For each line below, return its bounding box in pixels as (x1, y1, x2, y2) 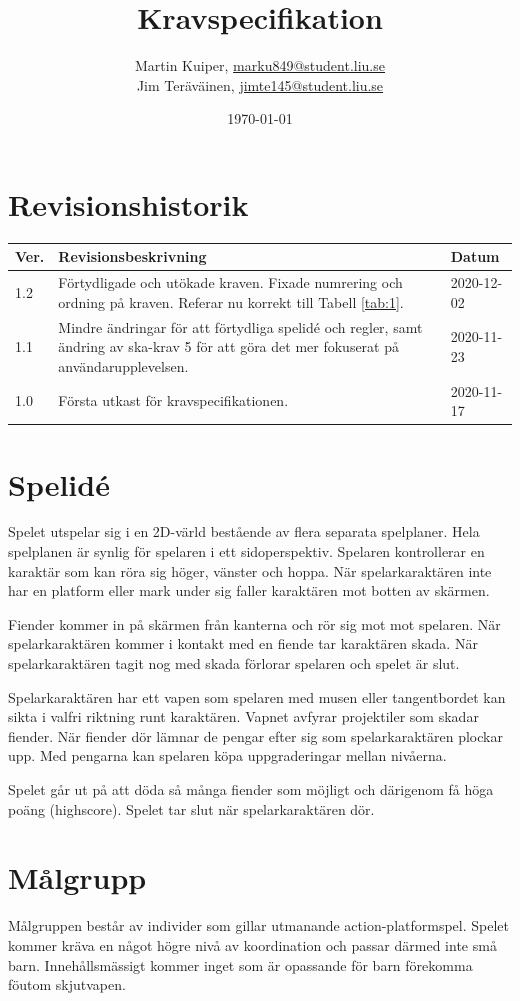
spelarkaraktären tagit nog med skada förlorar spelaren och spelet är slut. (8, 653, 460, 674)
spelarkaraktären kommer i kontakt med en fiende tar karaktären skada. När (8, 633, 478, 654)
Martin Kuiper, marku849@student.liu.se (134, 55, 385, 76)
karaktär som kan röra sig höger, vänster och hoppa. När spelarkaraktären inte (8, 560, 492, 581)
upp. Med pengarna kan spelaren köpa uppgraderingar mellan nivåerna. (8, 745, 447, 766)
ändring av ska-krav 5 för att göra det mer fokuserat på (58, 336, 399, 357)
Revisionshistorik (8, 183, 249, 224)
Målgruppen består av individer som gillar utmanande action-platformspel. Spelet (8, 915, 510, 936)
